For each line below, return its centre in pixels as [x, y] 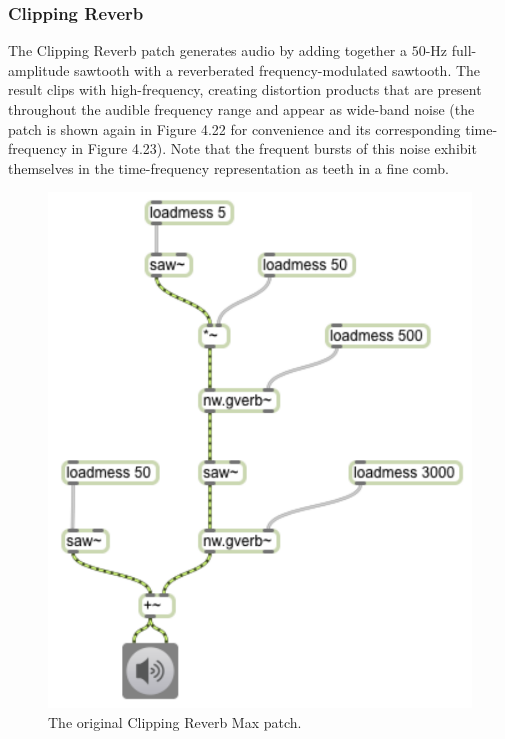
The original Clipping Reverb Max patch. [175, 721]
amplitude [39, 69]
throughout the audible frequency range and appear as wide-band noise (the [241, 109]
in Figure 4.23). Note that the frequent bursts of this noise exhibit [274, 148]
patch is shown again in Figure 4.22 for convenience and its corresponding [234, 128]
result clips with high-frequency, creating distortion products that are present [245, 89]
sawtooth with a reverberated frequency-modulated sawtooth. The [277, 69]
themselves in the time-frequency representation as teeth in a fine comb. [228, 167]
